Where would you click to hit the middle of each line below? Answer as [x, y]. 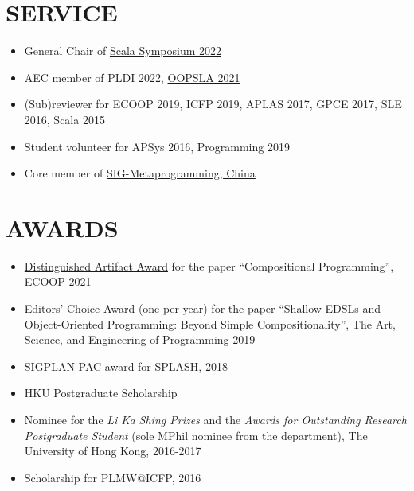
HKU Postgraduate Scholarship [101, 393]
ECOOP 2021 [58, 281]
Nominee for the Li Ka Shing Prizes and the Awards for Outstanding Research [215, 419]
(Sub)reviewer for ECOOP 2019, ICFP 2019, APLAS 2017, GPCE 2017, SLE [213, 104]
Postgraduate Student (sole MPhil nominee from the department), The [196, 435]
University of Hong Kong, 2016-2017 [113, 451]
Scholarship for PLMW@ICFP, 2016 [113, 477]
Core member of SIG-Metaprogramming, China [140, 173]
